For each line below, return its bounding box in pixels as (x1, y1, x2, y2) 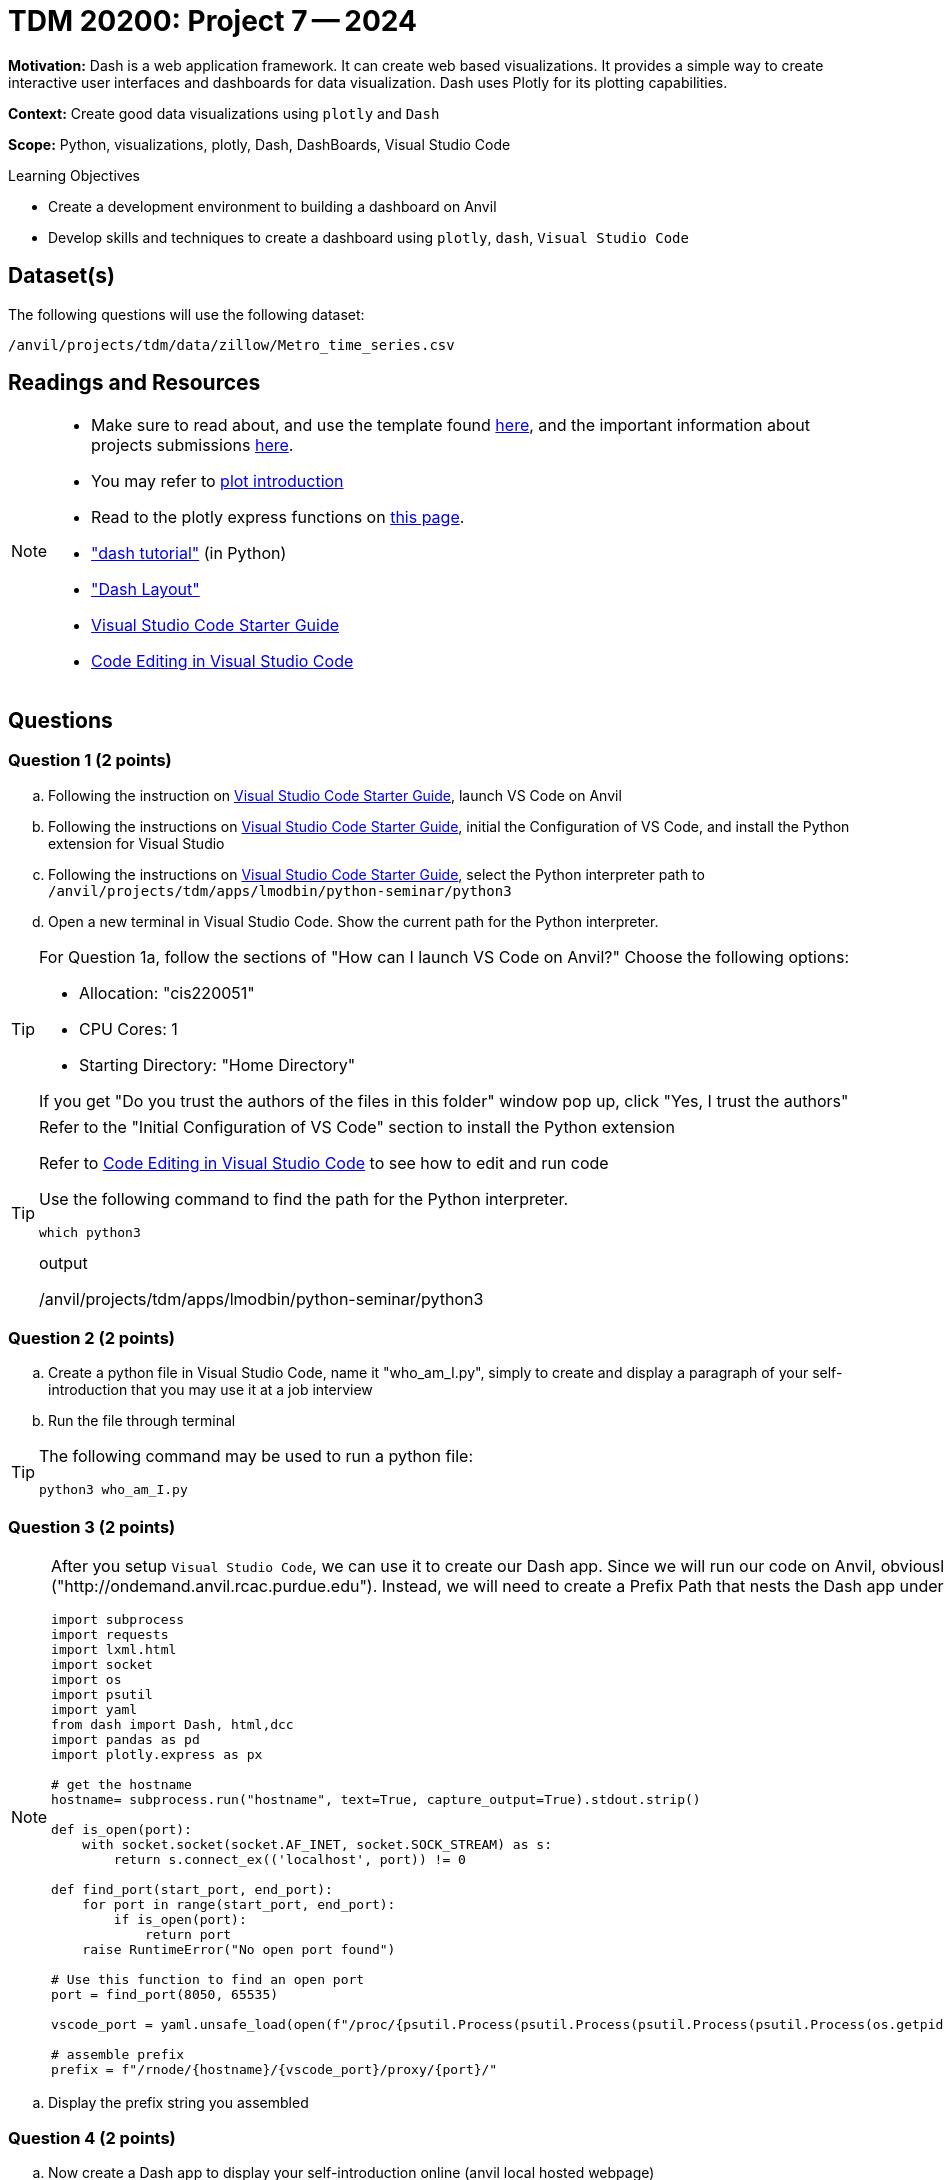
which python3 (39, 1224, 141, 1240)
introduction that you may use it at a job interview (48, 1381, 373, 1399)
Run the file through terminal (48, 1412, 236, 1430)
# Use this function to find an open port (51, 1972, 365, 1988)
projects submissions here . (91, 435, 294, 456)
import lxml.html (51, 1642, 177, 1658)
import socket (51, 1657, 153, 1673)
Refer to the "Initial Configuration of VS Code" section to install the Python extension (39, 1116, 675, 1137)
